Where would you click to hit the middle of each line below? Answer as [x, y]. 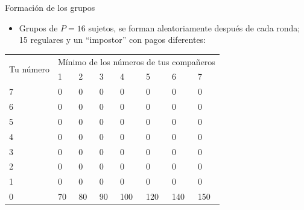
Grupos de [38, 27]
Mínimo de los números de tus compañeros [136, 61]
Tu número [29, 68]
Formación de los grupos [50, 7]
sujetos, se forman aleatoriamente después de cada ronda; [194, 27]
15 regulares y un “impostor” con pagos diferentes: [112, 40]
